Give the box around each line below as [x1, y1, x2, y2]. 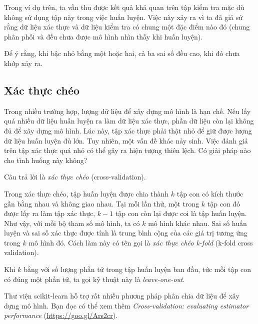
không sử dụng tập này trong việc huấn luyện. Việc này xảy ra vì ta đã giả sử [4, 11, 243, 22]
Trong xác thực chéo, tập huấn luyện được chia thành [4, 188, 169, 198]
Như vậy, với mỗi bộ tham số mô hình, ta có [4, 217, 140, 228]
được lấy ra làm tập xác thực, [4, 208, 95, 218]
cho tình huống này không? [4, 154, 87, 165]
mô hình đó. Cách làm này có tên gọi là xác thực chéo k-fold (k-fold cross [28, 237, 253, 247]
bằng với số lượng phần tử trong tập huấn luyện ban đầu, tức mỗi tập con [23, 264, 251, 274]
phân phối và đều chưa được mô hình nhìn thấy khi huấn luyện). [4, 31, 203, 41]
